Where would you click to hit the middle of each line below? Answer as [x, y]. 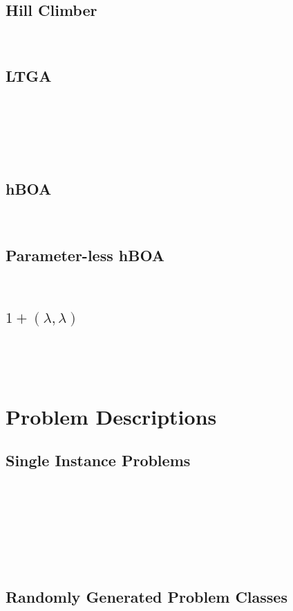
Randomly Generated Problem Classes [146, 596]
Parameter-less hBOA [85, 255]
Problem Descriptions [111, 416]
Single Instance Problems [98, 460]
